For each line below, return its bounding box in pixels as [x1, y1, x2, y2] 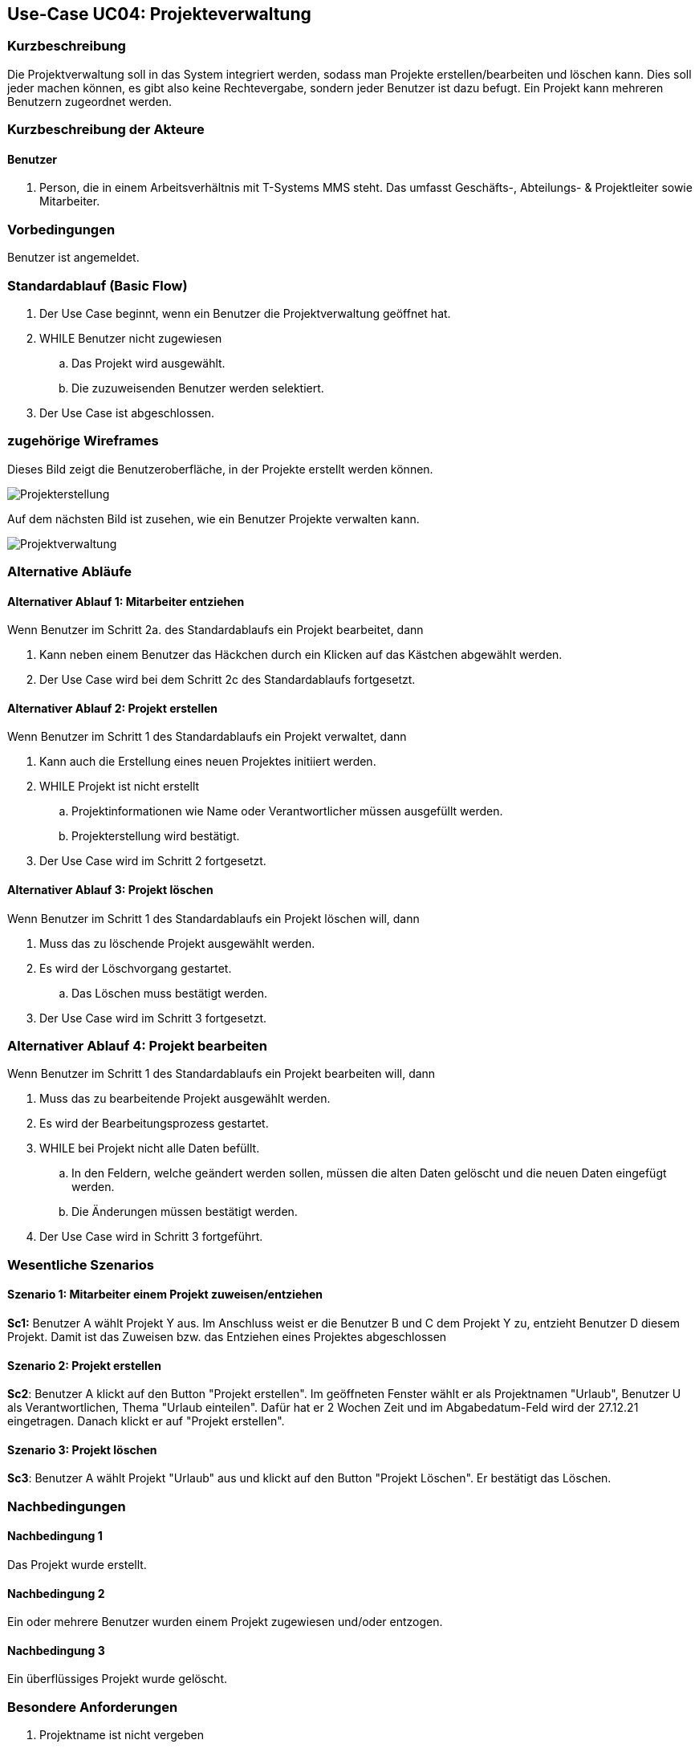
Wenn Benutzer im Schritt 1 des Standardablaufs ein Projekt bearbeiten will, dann [7, 1067, 436, 1081]
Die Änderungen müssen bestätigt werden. [71, 1205, 298, 1219]
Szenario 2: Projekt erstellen [7, 1358, 161, 1372]
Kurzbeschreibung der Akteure [7, 121, 205, 138]
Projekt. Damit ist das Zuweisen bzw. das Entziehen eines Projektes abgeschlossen [7, 1330, 447, 1344]
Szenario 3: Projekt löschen [7, 1442, 157, 1457]
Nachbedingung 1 [7, 1529, 103, 1543]
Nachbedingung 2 [7, 1586, 105, 1600]
